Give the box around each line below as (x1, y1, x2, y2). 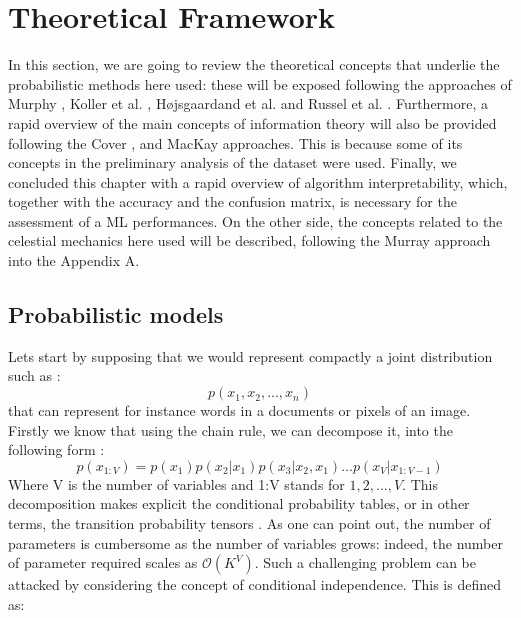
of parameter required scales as (8, 552, 198, 573)
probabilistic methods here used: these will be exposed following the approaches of (8, 73, 512, 94)
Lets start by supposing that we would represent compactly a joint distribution (8, 345, 493, 366)
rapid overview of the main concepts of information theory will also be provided (8, 112, 497, 133)
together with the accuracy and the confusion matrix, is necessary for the (8, 191, 457, 212)
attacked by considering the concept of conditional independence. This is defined (8, 574, 502, 595)
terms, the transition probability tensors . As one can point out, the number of (8, 513, 491, 534)
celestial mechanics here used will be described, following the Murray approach (8, 230, 491, 251)
